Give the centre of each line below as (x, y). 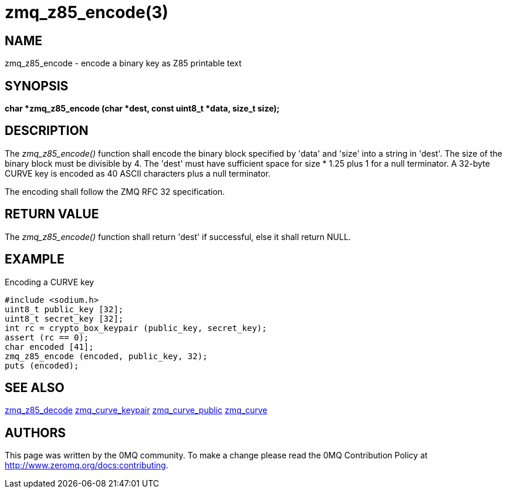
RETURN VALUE (52, 214)
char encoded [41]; (49, 347)
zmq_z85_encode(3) (87, 12)
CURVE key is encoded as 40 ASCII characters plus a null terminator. (138, 173)
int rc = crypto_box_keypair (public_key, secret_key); (136, 328)
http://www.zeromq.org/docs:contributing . (87, 465)
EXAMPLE (35, 259)
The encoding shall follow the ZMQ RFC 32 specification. (115, 191)
